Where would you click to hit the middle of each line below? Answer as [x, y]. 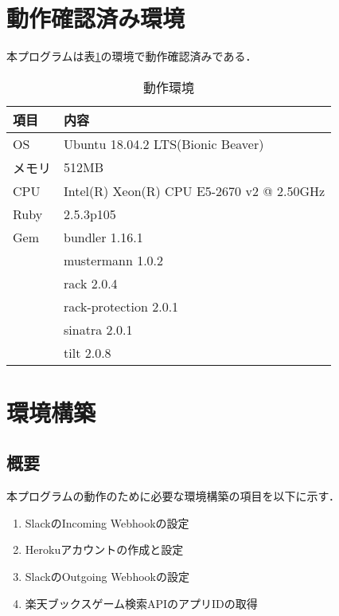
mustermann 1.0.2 [114, 260]
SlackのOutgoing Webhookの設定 [107, 577]
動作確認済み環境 [96, 18]
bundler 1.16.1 [103, 237]
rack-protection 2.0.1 [121, 306]
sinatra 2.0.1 [98, 329]
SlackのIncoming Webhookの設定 [107, 522]
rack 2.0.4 [91, 283]
